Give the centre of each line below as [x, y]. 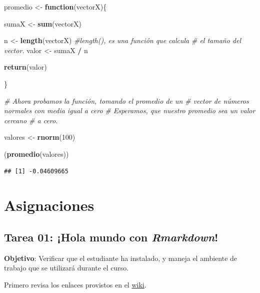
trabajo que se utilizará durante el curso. [66, 268]
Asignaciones [49, 205]
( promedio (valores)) [36, 154]
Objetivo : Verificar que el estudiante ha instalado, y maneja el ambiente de [121, 258]
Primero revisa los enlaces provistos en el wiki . [75, 284]
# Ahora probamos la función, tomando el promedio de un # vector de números [126, 100]
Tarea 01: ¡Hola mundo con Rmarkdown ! [111, 237]
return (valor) [25, 67]
